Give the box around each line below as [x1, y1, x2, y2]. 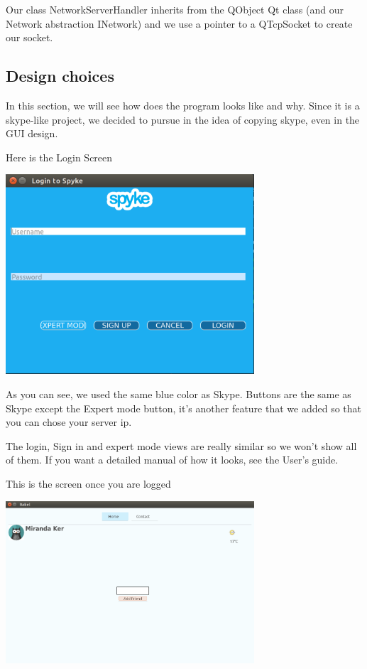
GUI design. [6, 126, 58, 141]
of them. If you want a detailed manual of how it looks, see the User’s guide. [6, 452, 339, 467]
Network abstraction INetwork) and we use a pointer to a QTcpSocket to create [6, 16, 353, 31]
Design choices [6, 65, 114, 87]
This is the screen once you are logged [6, 476, 171, 491]
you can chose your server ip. [6, 414, 132, 429]
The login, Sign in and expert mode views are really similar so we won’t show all [6, 438, 357, 453]
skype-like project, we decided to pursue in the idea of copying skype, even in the [6, 112, 360, 127]
